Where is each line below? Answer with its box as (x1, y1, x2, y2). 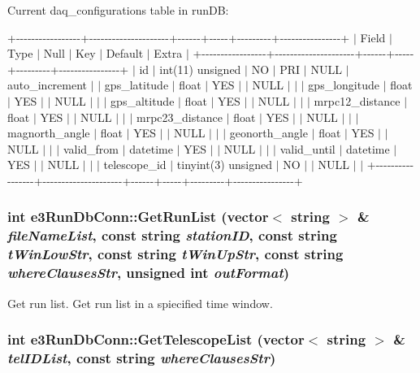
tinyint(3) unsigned (176, 156, 272, 173)
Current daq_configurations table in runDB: (7, 2, 229, 18)
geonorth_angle (229, 124, 308, 141)
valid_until (279, 140, 336, 157)
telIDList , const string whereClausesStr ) (7, 347, 276, 367)
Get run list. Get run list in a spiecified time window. (7, 294, 273, 311)
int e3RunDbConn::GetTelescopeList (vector (7, 329, 305, 349)
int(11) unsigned (159, 60, 241, 77)
